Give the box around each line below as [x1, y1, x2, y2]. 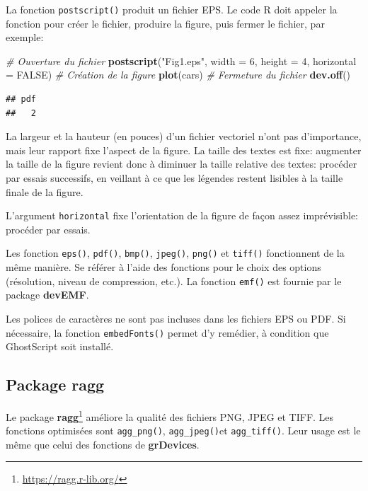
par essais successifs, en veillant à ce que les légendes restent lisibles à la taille [6, 171, 343, 185]
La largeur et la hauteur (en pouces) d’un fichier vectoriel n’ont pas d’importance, [6, 129, 362, 144]
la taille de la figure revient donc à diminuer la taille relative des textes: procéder [6, 156, 357, 171]
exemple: [6, 30, 44, 45]
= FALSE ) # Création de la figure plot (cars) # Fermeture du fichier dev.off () [6, 67, 351, 82]
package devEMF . [6, 287, 89, 302]
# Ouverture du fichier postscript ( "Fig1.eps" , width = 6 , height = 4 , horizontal [6, 53, 357, 68]
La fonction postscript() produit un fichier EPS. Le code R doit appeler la [6, 2, 338, 16]
